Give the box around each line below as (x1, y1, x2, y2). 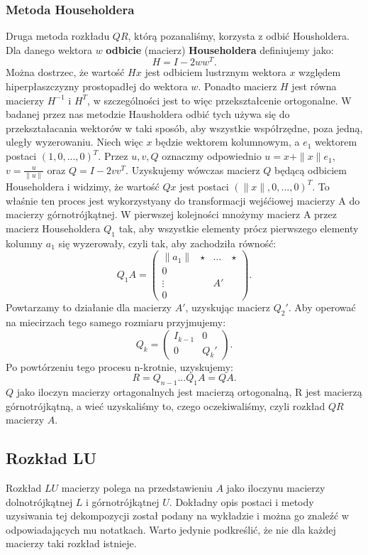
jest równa (291, 79, 337, 94)
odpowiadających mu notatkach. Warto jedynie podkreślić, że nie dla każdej (6, 522, 336, 537)
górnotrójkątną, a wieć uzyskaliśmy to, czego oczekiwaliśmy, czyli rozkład (6, 398, 325, 413)
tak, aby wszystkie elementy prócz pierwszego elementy (118, 220, 359, 235)
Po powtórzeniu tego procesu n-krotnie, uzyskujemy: (6, 359, 233, 374)
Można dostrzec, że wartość (6, 65, 125, 80)
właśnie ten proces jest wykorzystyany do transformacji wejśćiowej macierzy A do (6, 193, 360, 208)
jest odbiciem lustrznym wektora (145, 65, 286, 80)
